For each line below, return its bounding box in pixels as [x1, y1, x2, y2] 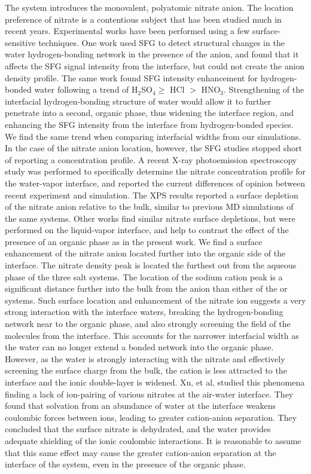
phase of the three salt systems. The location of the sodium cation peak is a [5, 270, 283, 283]
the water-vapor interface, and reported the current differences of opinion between [5, 176, 306, 189]
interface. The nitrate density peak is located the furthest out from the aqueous [5, 259, 297, 271]
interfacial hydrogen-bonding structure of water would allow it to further [5, 94, 272, 107]
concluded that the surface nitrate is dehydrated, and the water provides [5, 423, 271, 435]
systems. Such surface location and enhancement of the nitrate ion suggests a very [5, 293, 306, 306]
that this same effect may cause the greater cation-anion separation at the [5, 446, 276, 458]
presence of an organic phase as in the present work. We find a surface [5, 235, 263, 247]
